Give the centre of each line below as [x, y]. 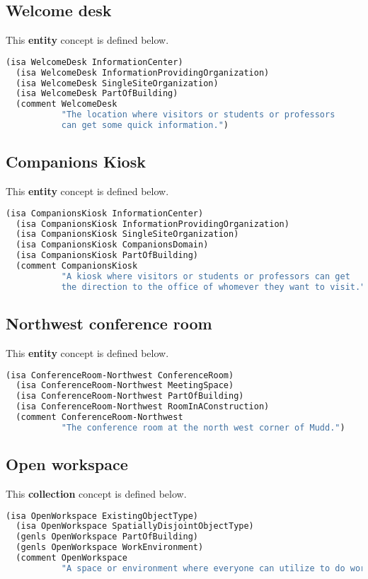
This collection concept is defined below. [96, 493]
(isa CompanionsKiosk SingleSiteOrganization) [127, 234]
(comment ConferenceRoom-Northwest [99, 417]
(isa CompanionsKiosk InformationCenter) [105, 213]
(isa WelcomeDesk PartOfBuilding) [97, 94]
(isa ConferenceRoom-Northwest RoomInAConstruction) [143, 407]
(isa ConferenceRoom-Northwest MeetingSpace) [125, 386]
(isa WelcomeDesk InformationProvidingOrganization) [143, 72]
